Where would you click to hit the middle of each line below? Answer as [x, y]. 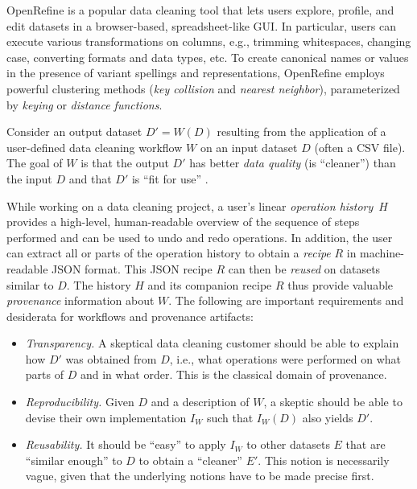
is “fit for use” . [170, 178]
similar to [30, 284]
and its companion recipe [210, 284]
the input [29, 178]
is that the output [125, 163]
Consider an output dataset [74, 131]
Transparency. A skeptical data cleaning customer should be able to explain [212, 343]
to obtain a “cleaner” [190, 460]
